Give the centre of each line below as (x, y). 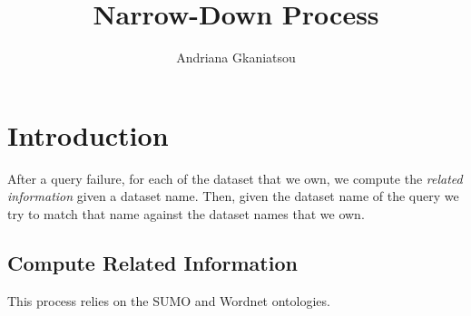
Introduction (88, 134)
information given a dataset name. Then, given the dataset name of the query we (233, 196)
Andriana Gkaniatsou (236, 57)
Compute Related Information (152, 262)
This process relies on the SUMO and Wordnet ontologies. (169, 300)
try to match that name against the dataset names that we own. (186, 213)
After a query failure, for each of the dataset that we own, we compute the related (235, 178)
